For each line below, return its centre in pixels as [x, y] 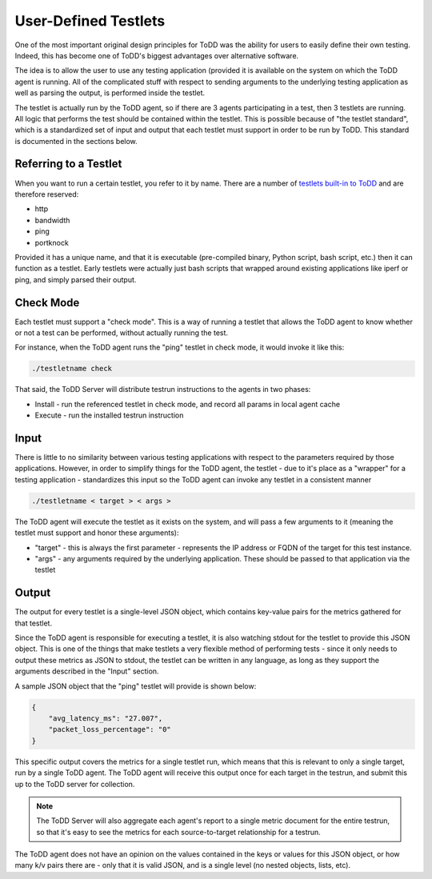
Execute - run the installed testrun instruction [109, 415]
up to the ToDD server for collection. [75, 784]
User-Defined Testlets [90, 21]
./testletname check [72, 369]
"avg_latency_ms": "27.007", [106, 718]
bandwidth [52, 220]
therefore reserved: [47, 194]
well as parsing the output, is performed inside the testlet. [110, 93]
